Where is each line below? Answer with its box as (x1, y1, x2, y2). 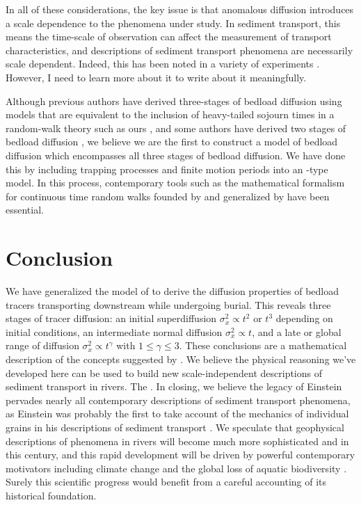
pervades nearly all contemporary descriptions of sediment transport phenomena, (6, 392, 351, 407)
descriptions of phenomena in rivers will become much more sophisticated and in (6, 433, 349, 448)
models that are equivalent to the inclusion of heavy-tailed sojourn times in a (6, 107, 335, 122)
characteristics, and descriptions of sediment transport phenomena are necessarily (6, 42, 353, 57)
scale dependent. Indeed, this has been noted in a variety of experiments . (6, 56, 320, 71)
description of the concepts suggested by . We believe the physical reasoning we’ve (6, 352, 356, 366)
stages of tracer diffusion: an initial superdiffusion (6, 311, 217, 326)
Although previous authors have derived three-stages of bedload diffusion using (6, 93, 342, 108)
